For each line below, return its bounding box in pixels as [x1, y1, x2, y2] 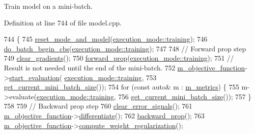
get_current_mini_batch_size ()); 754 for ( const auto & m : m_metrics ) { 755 [4, 82, 239, 92]
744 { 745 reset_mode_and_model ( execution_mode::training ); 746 [4, 34, 207, 44]
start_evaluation [9, 72, 59, 82]
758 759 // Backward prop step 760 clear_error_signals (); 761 [4, 101, 193, 111]
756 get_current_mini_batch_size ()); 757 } [118, 91, 252, 101]
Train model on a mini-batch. [4, 1, 93, 11]
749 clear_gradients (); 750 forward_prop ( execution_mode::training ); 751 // [4, 53, 234, 63]
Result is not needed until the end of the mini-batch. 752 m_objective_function [4, 62, 245, 72]
